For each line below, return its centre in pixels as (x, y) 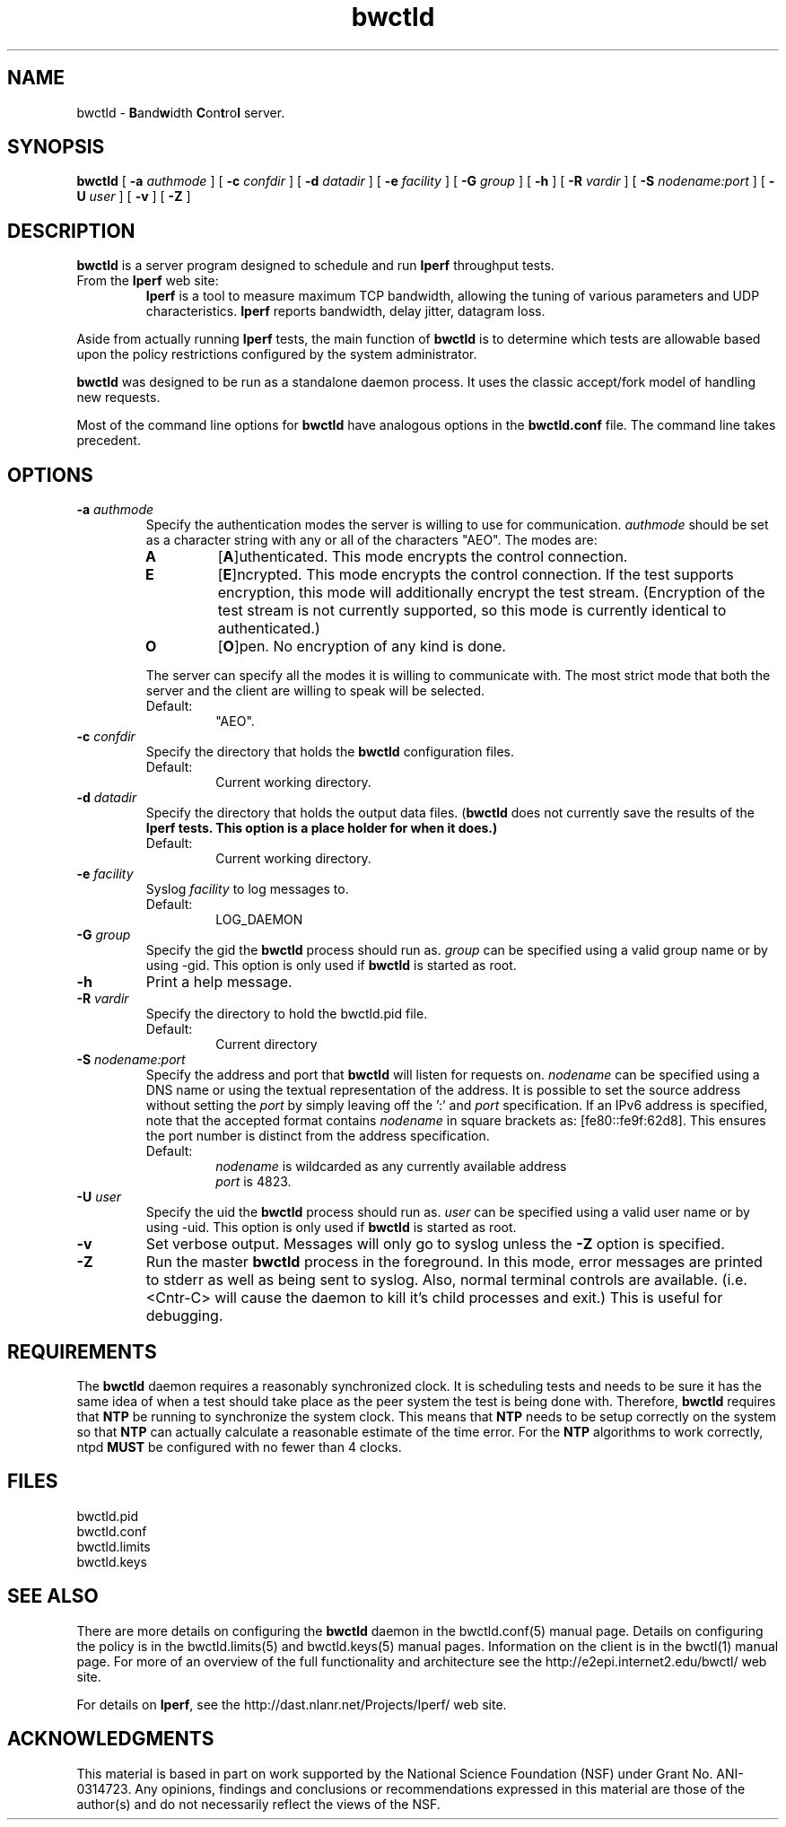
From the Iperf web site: (148, 281)
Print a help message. (219, 982)
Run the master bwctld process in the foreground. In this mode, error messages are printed (454, 1262)
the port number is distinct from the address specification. (318, 1136)
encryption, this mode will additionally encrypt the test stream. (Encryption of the (491, 593)
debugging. (184, 1316)
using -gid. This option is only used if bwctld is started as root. (331, 966)
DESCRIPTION (71, 231)
